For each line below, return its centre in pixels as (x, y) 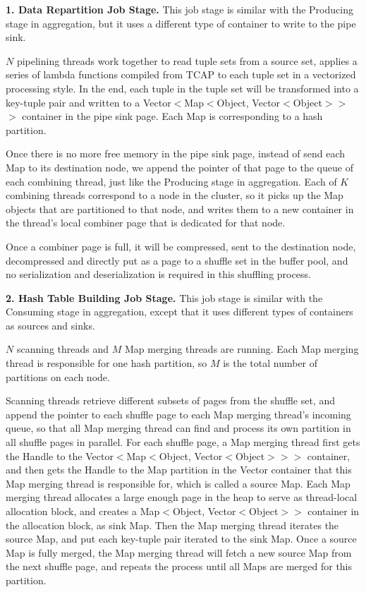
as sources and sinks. (50, 325)
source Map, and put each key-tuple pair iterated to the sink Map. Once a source (181, 539)
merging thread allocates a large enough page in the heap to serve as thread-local (182, 497)
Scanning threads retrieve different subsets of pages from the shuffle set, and (170, 400)
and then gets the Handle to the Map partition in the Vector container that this (179, 470)
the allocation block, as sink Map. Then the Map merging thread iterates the (172, 525)
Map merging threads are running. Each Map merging (242, 349)
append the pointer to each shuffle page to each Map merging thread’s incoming (178, 414)
